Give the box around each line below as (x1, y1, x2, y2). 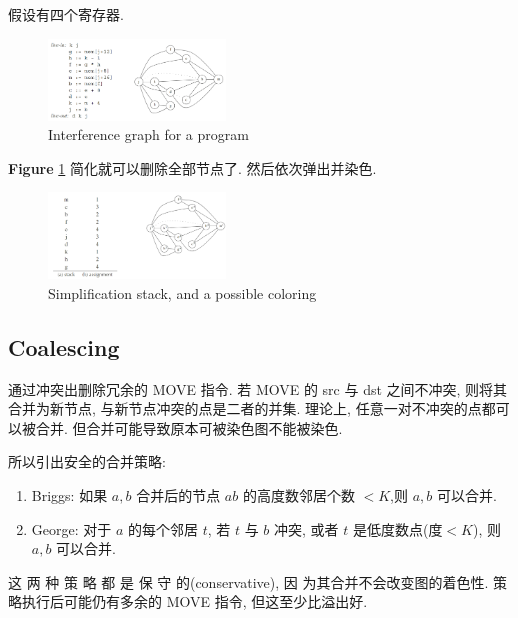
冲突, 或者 (274, 518, 339, 539)
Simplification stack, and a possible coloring (48, 282, 317, 303)
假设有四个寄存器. (8, 4, 124, 24)
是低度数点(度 (352, 518, 443, 539)
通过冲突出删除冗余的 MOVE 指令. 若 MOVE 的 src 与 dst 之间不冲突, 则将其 (8, 378, 508, 399)
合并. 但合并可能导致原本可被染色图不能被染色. (35, 417, 343, 438)
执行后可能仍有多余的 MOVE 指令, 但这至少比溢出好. (21, 591, 368, 612)
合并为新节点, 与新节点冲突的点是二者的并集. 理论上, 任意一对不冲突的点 (8, 398, 482, 419)
